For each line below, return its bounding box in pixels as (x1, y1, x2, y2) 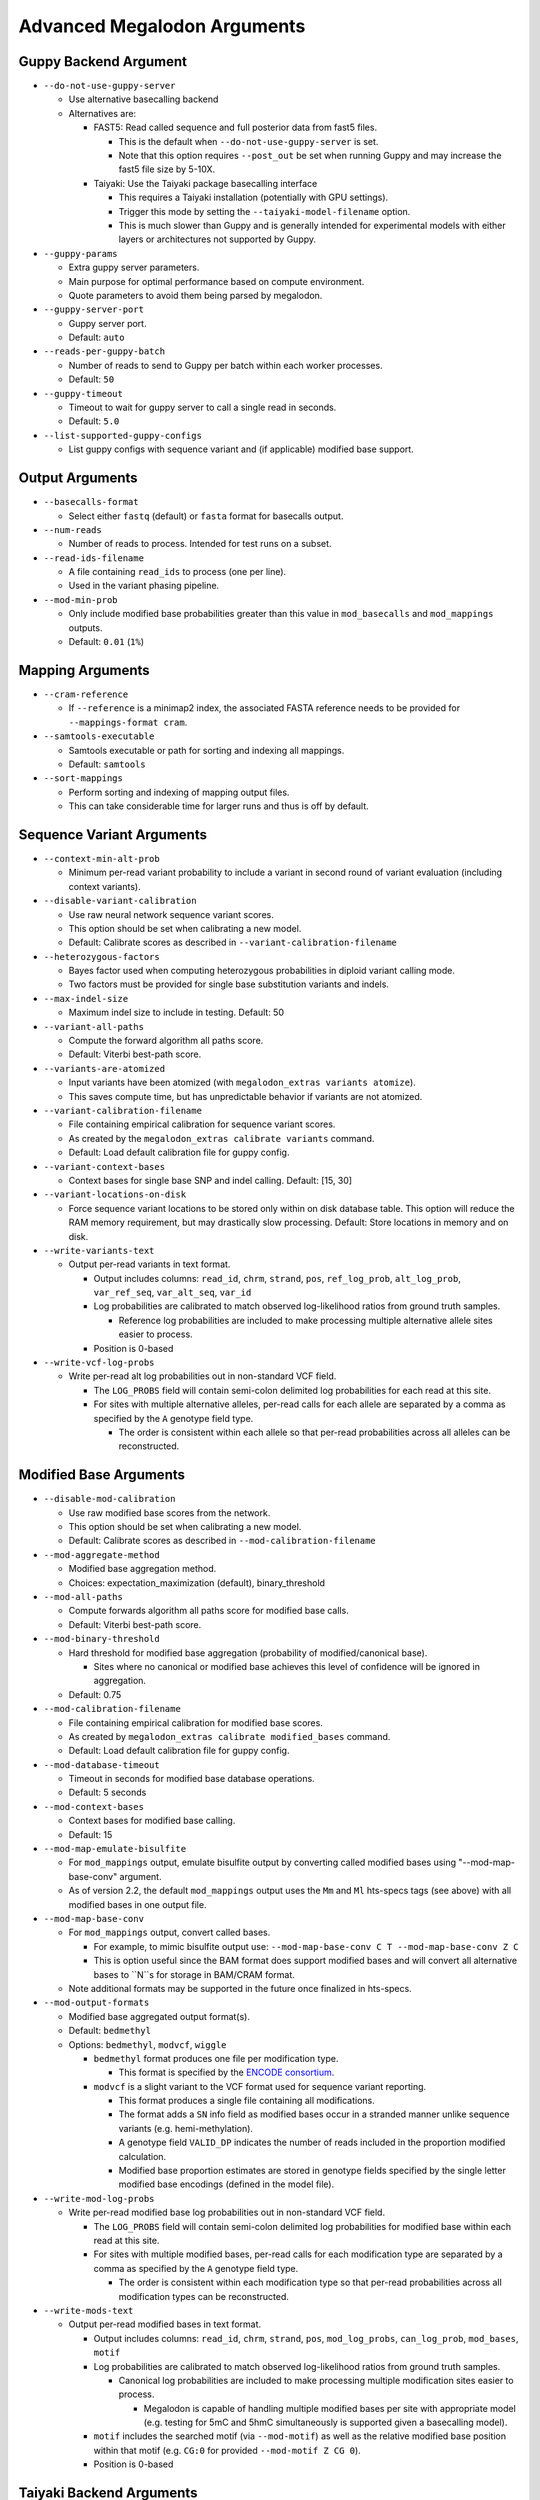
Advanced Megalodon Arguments (18, 15, 306, 37)
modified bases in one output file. (68, 1898, 207, 1910)
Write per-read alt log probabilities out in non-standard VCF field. (68, 1370, 337, 1382)
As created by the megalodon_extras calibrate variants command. (68, 1132, 375, 1144)
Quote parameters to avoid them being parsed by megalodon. (68, 289, 323, 301)
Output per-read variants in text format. (68, 1258, 231, 1270)
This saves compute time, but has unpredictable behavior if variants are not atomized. (68, 1090, 423, 1102)
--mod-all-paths (43, 1591, 124, 1603)
